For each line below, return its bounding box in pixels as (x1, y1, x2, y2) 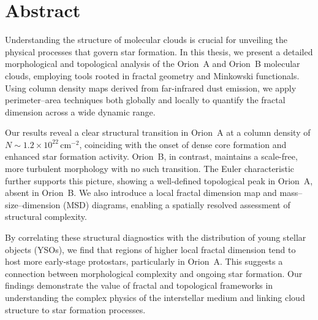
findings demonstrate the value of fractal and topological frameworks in (5, 279, 273, 292)
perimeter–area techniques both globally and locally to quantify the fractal (5, 93, 286, 106)
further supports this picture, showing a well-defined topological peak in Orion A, (5, 174, 313, 187)
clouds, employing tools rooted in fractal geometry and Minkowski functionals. (5, 69, 300, 82)
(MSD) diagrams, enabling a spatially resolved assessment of (63, 198, 290, 211)
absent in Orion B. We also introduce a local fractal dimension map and (5, 186, 277, 199)
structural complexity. (5, 210, 87, 223)
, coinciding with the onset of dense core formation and (79, 138, 287, 150)
